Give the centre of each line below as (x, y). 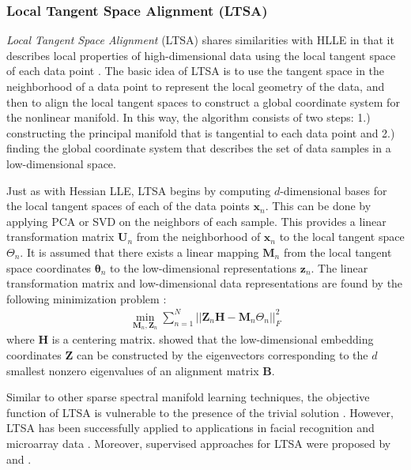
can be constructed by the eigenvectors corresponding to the (222, 355)
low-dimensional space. (61, 163)
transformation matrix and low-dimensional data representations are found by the (205, 283)
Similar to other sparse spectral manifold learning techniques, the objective (188, 397)
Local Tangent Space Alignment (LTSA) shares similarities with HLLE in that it (200, 40)
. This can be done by (318, 206)
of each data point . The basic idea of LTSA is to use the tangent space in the (196, 71)
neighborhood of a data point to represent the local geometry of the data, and (196, 86)
